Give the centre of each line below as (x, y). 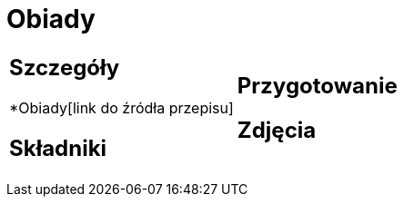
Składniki (58, 148)
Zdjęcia (277, 130)
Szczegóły (65, 67)
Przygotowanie (317, 85)
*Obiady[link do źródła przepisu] (121, 107)
